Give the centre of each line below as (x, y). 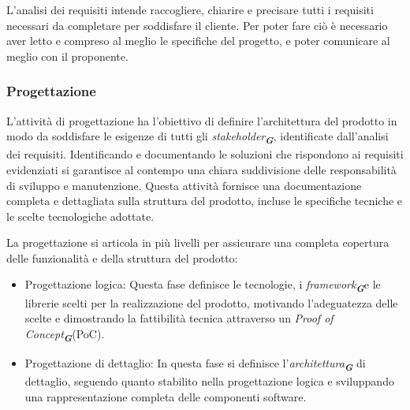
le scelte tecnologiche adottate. (80, 216)
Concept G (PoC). (65, 335)
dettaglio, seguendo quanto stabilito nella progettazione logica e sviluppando (209, 381)
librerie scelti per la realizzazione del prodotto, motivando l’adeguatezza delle (211, 302)
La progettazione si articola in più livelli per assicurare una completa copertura (198, 242)
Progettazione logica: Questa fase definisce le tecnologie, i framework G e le (203, 286)
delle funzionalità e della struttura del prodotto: (122, 257)
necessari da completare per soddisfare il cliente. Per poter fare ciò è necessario (197, 25)
